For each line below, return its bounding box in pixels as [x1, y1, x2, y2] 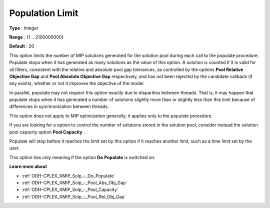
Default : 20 [9, 43, 34, 49]
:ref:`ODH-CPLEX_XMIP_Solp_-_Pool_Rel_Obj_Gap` [21, 193, 126, 199]
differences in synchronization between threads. [9, 103, 109, 109]
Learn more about [9, 163, 47, 169]
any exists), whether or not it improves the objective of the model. [9, 80, 145, 86]
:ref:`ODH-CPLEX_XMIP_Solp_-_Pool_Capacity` [21, 186, 118, 192]
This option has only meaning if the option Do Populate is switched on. [9, 154, 155, 160]
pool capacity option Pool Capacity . [9, 129, 85, 135]
